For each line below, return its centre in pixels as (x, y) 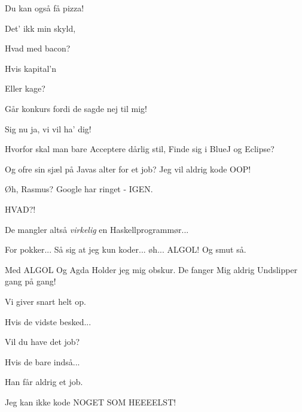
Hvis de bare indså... (42, 361)
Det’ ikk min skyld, (40, 28)
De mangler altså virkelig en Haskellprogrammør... (97, 229)
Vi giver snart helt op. (45, 301)
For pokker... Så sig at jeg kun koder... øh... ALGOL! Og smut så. (126, 249)
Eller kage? (25, 88)
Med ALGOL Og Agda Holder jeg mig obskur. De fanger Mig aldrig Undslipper (151, 269)
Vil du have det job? (42, 342)
